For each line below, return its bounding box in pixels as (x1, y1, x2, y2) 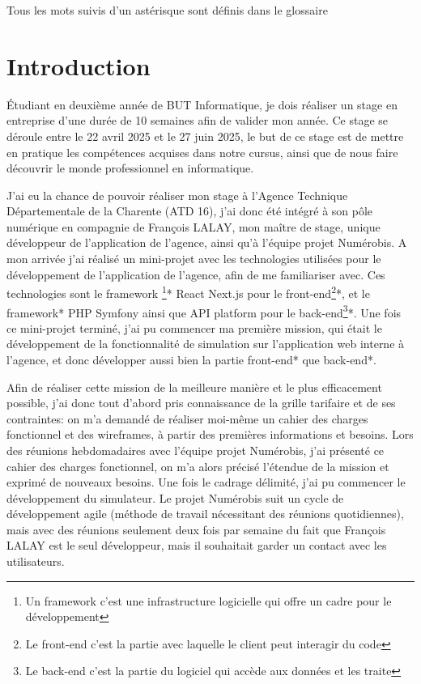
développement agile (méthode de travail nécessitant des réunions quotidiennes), (6, 505, 404, 522)
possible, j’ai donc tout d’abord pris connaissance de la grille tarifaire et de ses (6, 394, 396, 411)
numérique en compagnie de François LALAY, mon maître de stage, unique (6, 218, 381, 235)
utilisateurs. (6, 553, 65, 570)
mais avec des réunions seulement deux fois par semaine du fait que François (6, 520, 386, 537)
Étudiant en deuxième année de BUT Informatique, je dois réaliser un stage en (6, 96, 398, 113)
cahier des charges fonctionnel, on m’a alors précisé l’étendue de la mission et (6, 457, 389, 474)
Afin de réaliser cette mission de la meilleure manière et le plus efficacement (6, 378, 382, 395)
